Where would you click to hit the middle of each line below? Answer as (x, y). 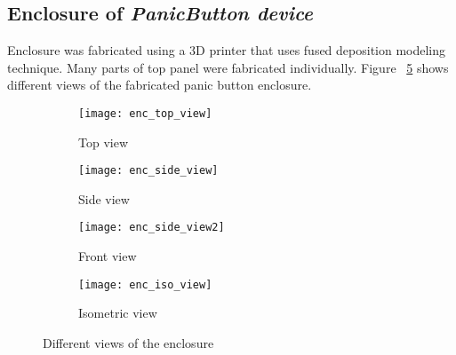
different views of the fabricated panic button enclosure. (160, 85)
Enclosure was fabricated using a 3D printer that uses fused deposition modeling (227, 50)
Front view (108, 256)
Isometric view (118, 313)
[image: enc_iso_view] (145, 284)
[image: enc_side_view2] (152, 228)
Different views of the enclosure (128, 342)
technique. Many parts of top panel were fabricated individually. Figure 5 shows (228, 67)
